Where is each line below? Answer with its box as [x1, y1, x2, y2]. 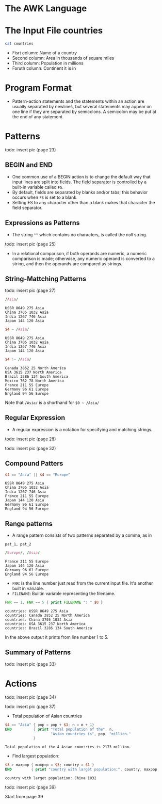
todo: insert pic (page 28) [5, 436, 56, 442]
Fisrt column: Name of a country [12, 50, 77, 56]
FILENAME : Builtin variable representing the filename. [12, 591, 115, 596]
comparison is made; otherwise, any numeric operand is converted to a [12, 256, 155, 261]
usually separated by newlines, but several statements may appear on [12, 103, 152, 109]
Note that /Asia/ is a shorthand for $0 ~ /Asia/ [5, 400, 99, 405]
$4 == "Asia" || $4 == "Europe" [5, 472, 70, 477]
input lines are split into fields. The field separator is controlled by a [12, 179, 147, 185]
